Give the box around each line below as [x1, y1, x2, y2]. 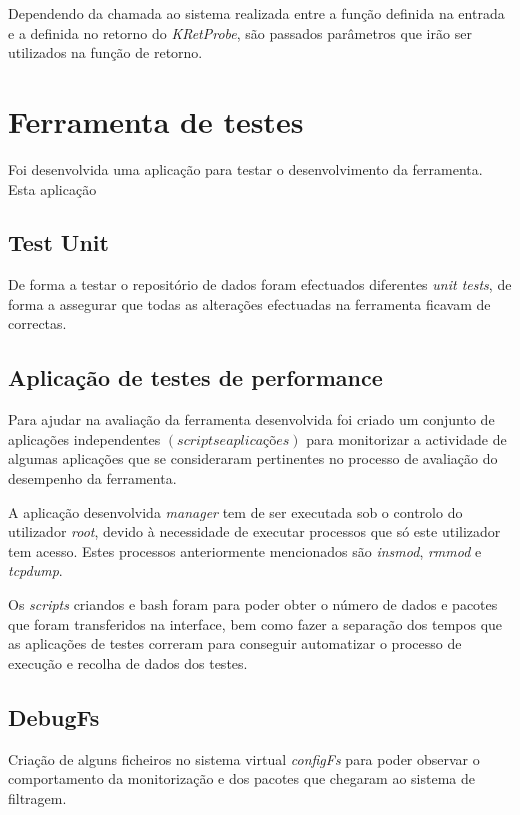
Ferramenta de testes [8, 100, 304, 141]
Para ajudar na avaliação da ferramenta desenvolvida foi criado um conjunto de [8, 409, 495, 430]
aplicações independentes [8, 428, 161, 449]
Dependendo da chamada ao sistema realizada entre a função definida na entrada [8, 3, 505, 23]
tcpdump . [8, 560, 63, 581]
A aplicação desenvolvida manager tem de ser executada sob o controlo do [8, 501, 463, 522]
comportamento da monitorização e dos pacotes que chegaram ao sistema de [8, 768, 476, 789]
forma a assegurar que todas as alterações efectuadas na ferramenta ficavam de [8, 293, 491, 314]
